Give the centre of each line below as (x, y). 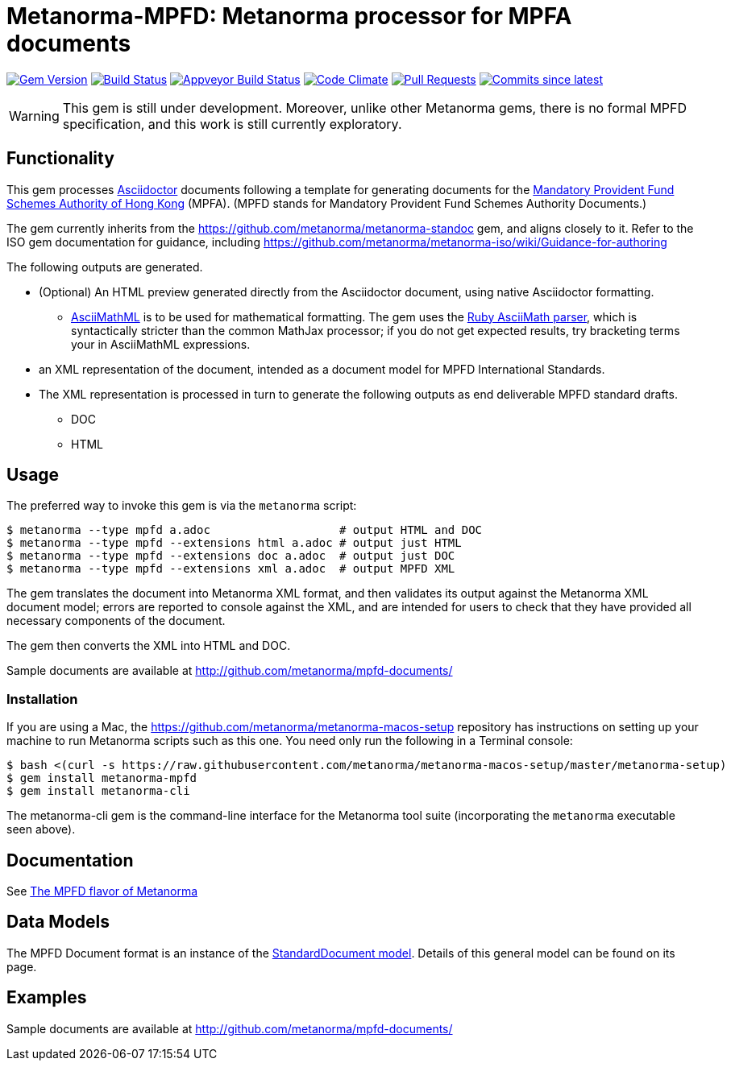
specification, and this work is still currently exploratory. (232, 124)
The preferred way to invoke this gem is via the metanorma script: (182, 506)
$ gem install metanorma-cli (98, 791)
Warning (34, 116)
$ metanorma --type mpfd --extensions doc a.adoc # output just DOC (231, 556)
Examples (47, 998)
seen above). (41, 829)
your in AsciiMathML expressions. (161, 344)
